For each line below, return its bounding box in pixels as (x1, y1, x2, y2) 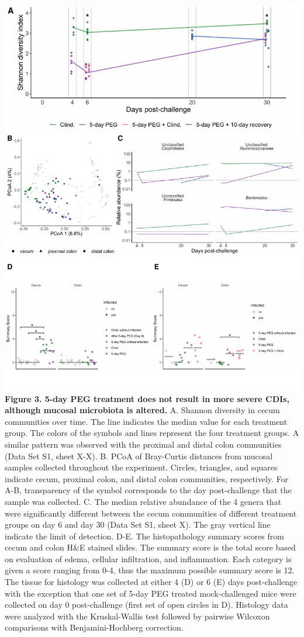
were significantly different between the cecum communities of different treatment (5, 507, 297, 519)
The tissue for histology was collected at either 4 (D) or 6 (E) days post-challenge (5, 576, 298, 588)
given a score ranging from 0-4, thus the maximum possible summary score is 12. (5, 564, 295, 576)
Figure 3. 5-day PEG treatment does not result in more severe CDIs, (5, 392, 289, 404)
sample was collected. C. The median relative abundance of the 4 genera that (5, 495, 282, 507)
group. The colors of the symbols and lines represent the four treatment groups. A (5, 427, 299, 439)
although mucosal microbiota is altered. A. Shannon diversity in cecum (5, 404, 280, 416)
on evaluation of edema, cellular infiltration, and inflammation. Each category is (5, 552, 292, 565)
